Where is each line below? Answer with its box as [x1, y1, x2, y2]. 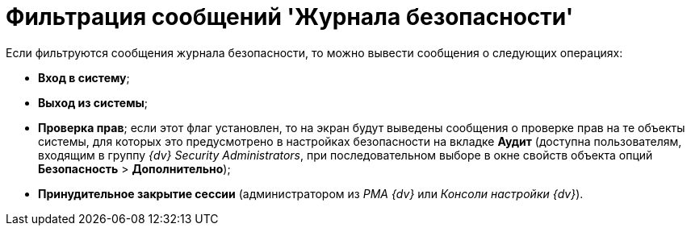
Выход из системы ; [38, 95, 149, 110]
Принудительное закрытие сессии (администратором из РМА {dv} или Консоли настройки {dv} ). [38, 186, 584, 201]
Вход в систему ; [38, 70, 130, 85]
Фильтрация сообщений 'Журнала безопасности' [6, 3, 574, 31]
